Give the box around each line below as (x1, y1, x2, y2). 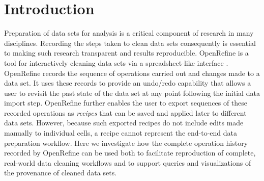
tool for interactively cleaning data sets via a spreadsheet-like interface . (4, 57, 228, 68)
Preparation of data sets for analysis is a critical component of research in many (4, 28, 254, 38)
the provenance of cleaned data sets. (4, 167, 117, 178)
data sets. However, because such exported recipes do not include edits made (4, 117, 244, 128)
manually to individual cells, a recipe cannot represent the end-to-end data (4, 127, 238, 138)
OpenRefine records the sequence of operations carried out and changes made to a (4, 67, 260, 78)
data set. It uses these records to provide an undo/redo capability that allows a (4, 77, 251, 88)
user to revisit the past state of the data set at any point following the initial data (4, 87, 260, 98)
